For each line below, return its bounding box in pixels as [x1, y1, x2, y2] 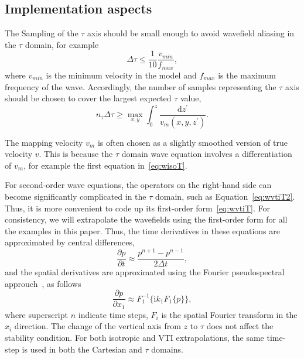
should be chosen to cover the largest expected [5, 92, 172, 104]
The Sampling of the [5, 27, 78, 39]
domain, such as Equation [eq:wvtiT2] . [155, 190, 295, 203]
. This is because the [39, 148, 113, 160]
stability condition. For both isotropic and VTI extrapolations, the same [5, 331, 264, 344]
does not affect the [206, 320, 274, 332]
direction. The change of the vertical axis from [14, 320, 181, 332]
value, [180, 92, 201, 104]
